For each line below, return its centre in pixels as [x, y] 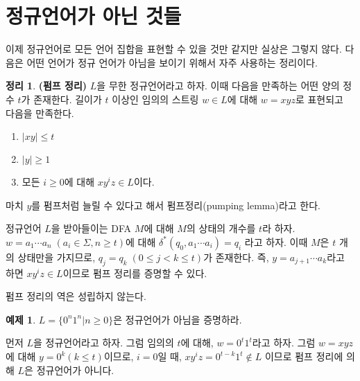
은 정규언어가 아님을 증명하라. [178, 319]
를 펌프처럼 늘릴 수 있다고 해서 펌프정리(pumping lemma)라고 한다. [176, 205]
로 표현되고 [319, 99]
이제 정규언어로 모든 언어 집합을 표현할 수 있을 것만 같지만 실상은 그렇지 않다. [174, 49]
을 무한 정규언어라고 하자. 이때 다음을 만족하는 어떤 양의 [218, 86]
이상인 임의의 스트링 [155, 99]
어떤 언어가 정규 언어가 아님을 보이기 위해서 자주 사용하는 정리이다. [172, 62]
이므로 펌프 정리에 [304, 356]
